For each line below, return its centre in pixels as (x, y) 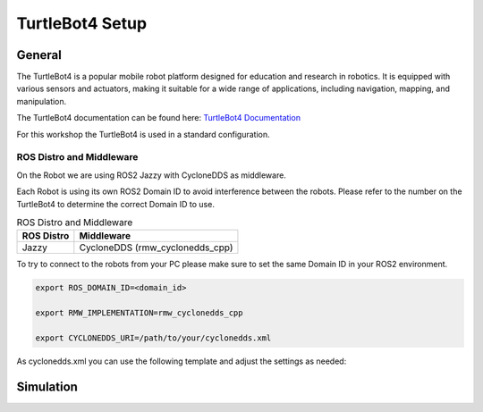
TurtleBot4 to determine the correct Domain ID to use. (115, 204)
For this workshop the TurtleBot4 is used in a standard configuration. (143, 134)
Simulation (47, 387)
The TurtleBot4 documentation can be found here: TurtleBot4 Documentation (159, 118)
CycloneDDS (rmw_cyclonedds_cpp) (156, 248)
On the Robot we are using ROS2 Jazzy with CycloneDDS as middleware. (151, 175)
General (39, 55)
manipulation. (42, 101)
